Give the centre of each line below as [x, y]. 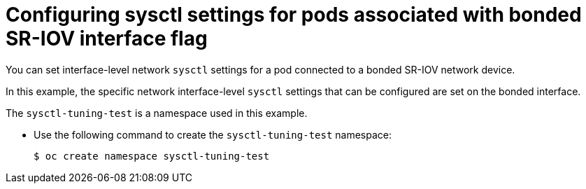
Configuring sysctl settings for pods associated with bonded [294, 15]
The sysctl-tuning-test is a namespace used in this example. [157, 113]
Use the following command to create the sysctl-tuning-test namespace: [213, 134]
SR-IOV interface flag [107, 38]
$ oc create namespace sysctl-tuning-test [152, 156]
